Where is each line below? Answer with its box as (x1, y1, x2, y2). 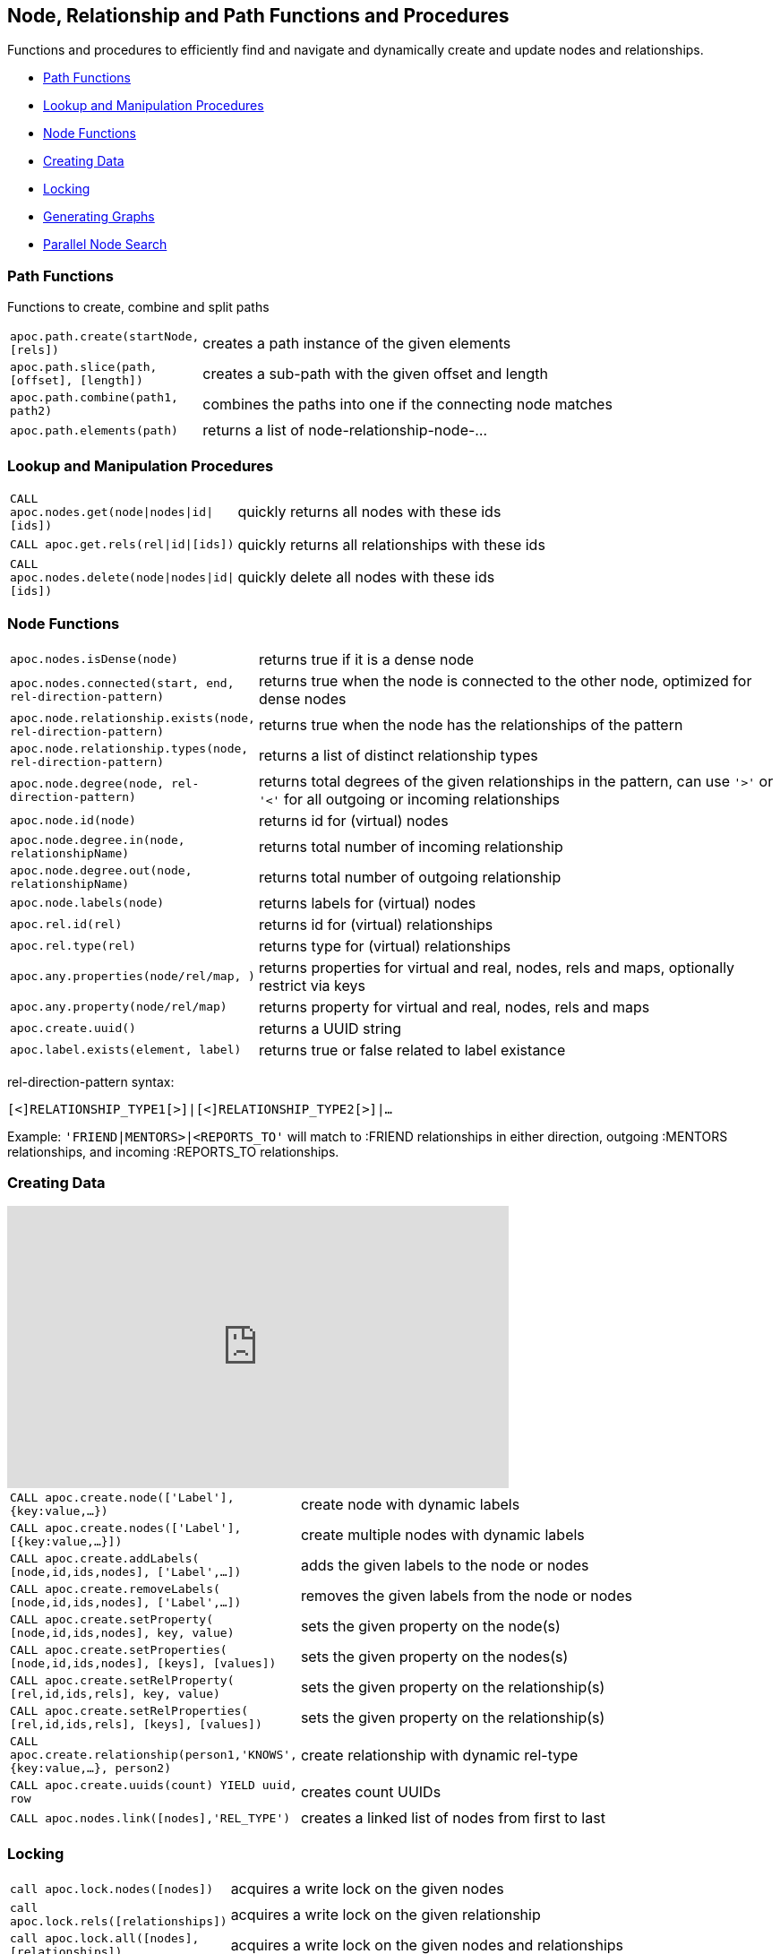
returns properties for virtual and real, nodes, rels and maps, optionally (258, 958, 735, 977)
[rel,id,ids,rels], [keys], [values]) (10, 1717, 262, 1732)
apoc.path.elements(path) (10, 423, 178, 437)
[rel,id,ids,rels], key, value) (10, 1687, 220, 1701)
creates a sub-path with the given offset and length (202, 365, 548, 383)
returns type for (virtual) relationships (258, 936, 511, 955)
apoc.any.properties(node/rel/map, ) (10, 969, 255, 984)
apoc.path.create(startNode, (10, 330, 200, 344)
